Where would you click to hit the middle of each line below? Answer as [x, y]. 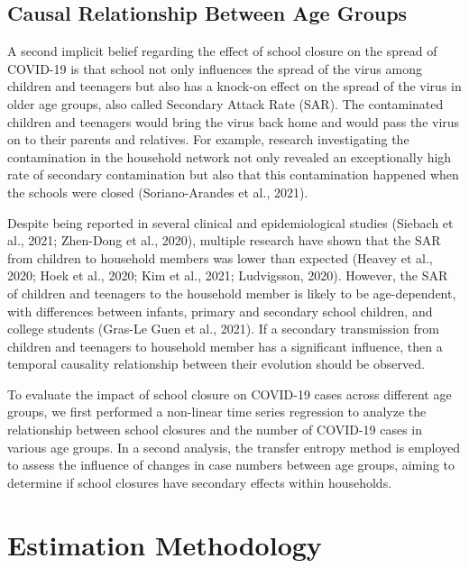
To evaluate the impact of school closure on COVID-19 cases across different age [230, 394]
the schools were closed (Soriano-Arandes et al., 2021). [158, 192]
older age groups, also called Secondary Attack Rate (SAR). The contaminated [225, 103]
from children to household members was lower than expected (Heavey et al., [220, 257]
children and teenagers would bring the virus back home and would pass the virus [234, 121]
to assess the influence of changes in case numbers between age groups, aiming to [231, 465]
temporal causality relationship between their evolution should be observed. [216, 364]
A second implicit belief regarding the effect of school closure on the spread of [222, 51]
